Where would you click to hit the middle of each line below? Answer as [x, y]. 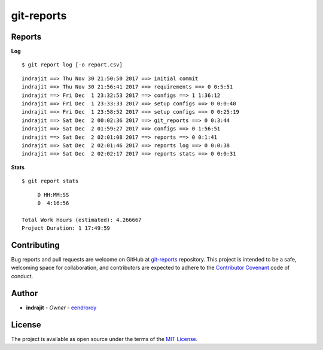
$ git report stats [50, 181]
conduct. [22, 276]
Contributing [35, 245]
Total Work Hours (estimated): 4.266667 [82, 220]
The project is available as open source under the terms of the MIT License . [104, 339]
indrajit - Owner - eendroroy [61, 308]
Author [25, 293]
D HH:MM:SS [53, 195]
